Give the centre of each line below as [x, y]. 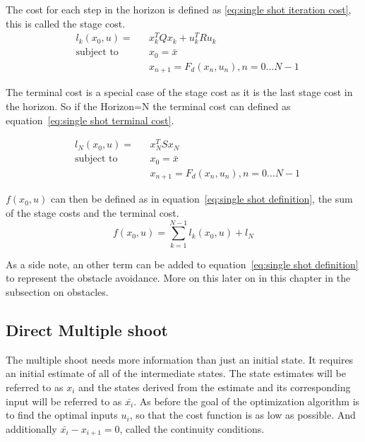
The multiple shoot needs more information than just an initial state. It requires [180, 359]
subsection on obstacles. [57, 291]
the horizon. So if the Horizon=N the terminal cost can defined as [148, 106]
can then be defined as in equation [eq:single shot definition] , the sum [202, 199]
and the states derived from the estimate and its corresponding [214, 387]
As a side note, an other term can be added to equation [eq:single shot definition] [182, 264]
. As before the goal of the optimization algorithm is [247, 401]
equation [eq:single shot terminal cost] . [90, 120]
